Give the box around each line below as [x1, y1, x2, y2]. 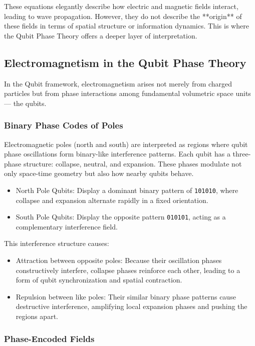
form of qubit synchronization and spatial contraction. [16, 274, 182, 285]
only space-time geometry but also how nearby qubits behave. [4, 168, 194, 178]
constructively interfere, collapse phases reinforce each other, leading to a [16, 264, 240, 275]
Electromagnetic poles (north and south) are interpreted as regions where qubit [4, 138, 248, 149]
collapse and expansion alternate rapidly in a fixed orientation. [16, 194, 208, 205]
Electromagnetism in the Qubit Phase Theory [4, 54, 246, 70]
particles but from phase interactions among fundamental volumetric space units [4, 88, 251, 98]
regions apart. [16, 311, 58, 321]
